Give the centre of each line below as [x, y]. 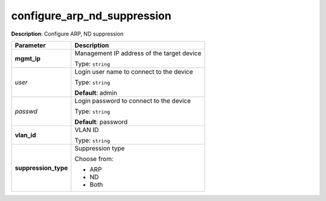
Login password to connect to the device [133, 101]
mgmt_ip [28, 59]
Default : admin [96, 92]
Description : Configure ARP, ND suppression [67, 34]
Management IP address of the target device [138, 53]
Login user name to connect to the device [134, 71]
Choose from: [94, 159]
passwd [26, 111]
